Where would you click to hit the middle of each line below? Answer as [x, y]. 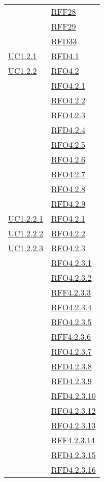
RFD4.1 [65, 56]
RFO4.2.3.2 [71, 277]
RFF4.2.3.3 [71, 292]
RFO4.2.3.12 [73, 410]
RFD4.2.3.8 [71, 366]
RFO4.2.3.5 [71, 322]
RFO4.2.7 [68, 174]
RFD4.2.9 [68, 204]
